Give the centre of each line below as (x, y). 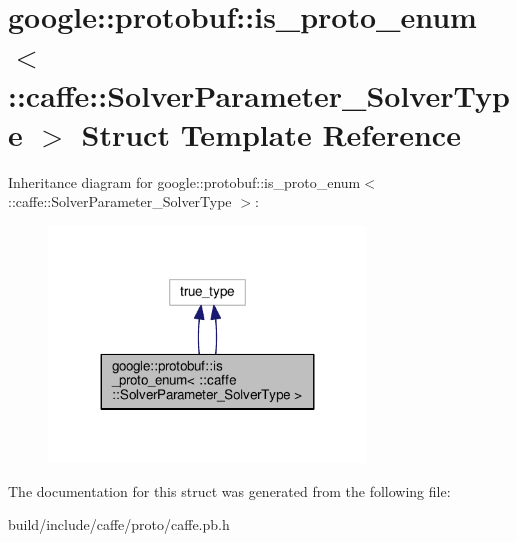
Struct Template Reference (271, 133)
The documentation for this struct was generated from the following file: (229, 490)
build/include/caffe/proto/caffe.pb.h (119, 524)
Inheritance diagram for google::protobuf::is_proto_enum (184, 181)
